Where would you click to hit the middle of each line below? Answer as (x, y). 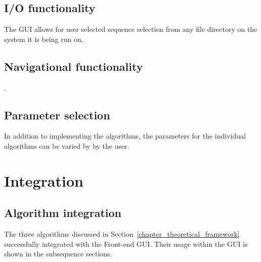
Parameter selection (57, 115)
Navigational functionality (74, 66)
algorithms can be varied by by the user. (67, 145)
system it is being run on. (44, 39)
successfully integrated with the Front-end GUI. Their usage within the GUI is (126, 244)
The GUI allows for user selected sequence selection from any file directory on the (131, 29)
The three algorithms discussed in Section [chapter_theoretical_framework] (122, 234)
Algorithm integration (63, 213)
